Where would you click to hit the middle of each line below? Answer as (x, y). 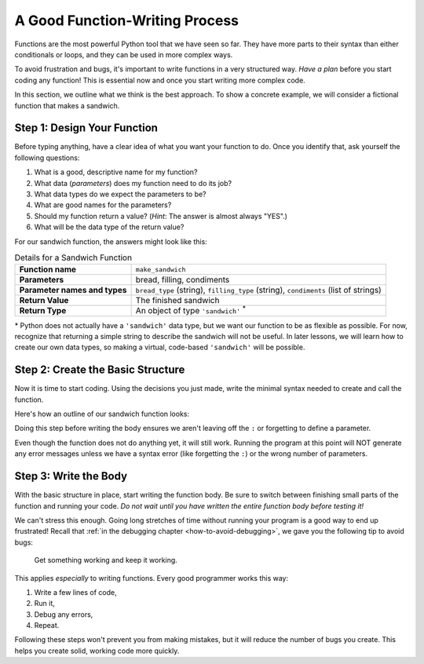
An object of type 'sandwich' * (191, 310)
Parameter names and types (73, 290)
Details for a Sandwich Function (73, 257)
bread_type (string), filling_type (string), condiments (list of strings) (259, 290)
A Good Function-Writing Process (127, 20)
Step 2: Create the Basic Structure (100, 370)
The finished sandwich (177, 301)
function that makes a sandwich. (67, 105)
